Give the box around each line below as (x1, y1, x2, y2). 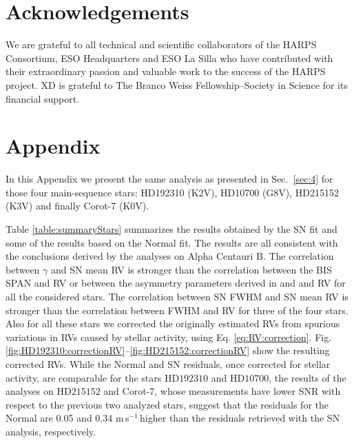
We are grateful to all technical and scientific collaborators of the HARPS (6, 37, 317, 52)
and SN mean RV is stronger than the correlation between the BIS (50, 262, 332, 276)
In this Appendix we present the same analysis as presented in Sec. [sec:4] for (6, 172, 333, 186)
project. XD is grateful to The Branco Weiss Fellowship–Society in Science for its (6, 77, 348, 92)
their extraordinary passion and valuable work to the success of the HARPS (6, 64, 326, 79)
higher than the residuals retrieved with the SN (140, 411, 340, 425)
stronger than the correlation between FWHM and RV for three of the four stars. (6, 302, 348, 317)
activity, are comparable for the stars (6, 370, 162, 384)
